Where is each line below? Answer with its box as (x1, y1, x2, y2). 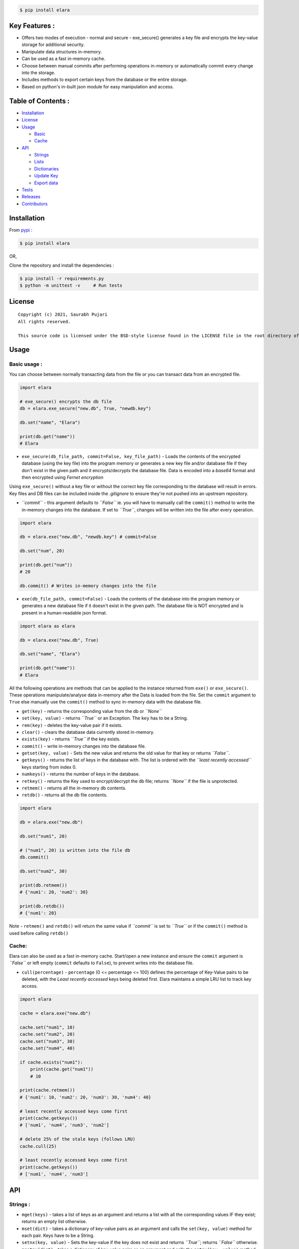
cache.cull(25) (19, 1143, 57, 1149)
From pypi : (9, 227, 32, 233)
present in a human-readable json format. (21, 610, 107, 616)
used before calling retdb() (9, 930, 69, 936)
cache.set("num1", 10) (19, 1024, 75, 1030)
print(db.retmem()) (19, 882, 67, 888)
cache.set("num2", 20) (19, 1032, 75, 1037)
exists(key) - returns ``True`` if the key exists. (21, 736, 121, 742)
